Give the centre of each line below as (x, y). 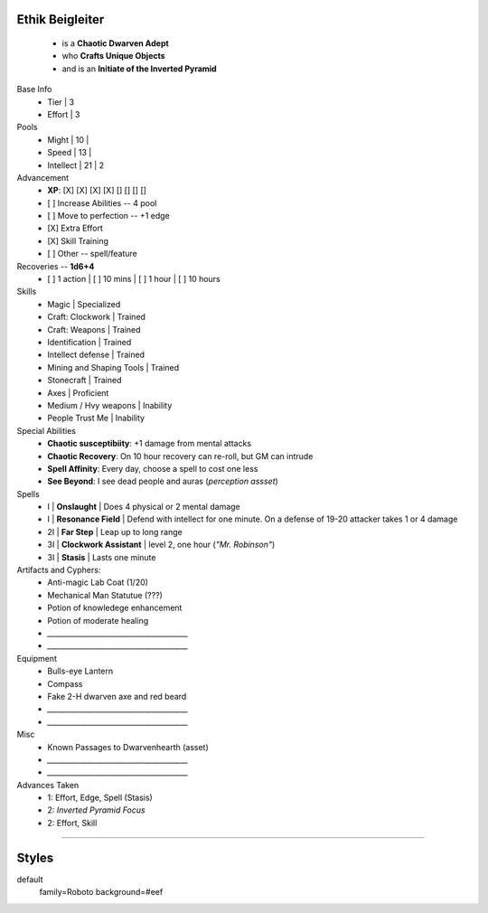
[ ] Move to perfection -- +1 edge (109, 216)
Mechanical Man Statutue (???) (105, 595)
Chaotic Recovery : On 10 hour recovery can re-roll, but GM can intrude (180, 456)
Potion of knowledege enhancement (115, 608)
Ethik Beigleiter (61, 19)
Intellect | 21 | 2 (75, 165)
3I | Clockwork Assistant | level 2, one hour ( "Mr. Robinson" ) (161, 545)
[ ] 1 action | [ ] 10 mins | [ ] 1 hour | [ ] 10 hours (134, 279)
